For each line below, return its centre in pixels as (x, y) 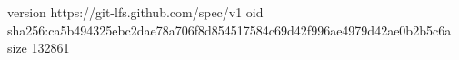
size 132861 (39, 48)
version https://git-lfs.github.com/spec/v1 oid (135, 12)
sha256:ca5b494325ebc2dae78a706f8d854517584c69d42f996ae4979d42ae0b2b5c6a (229, 30)
